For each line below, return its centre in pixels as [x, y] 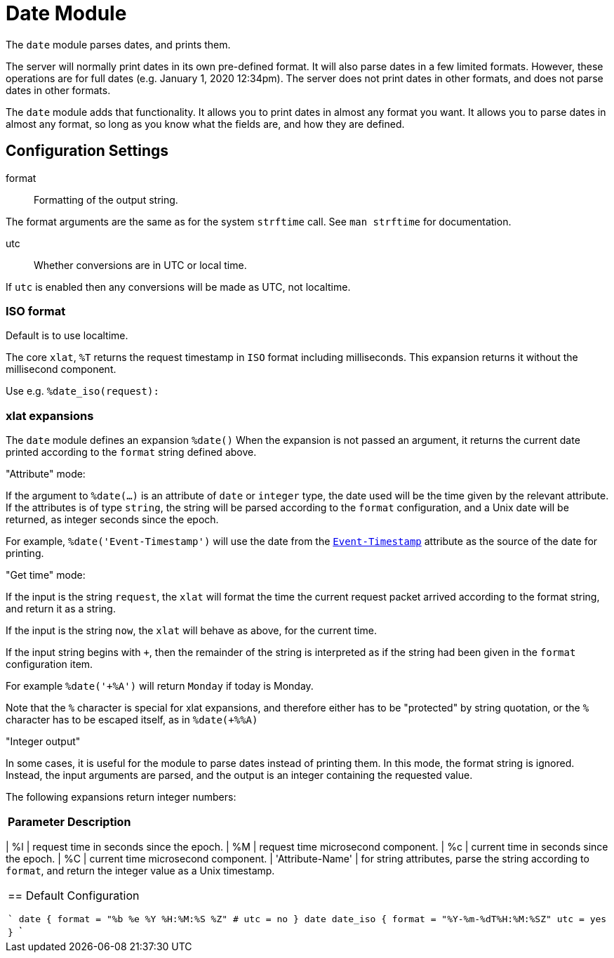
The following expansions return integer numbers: [121, 797]
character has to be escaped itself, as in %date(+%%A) [132, 720]
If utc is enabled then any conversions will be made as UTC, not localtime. [178, 287]
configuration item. [49, 664]
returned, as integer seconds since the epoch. [112, 520]
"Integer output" [43, 742]
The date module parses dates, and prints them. [118, 44]
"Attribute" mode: [46, 474]
